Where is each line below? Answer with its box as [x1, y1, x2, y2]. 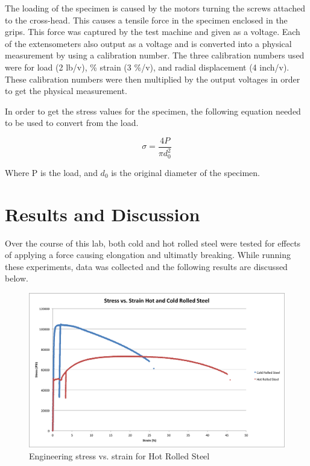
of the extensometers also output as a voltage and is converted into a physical [5, 37, 292, 49]
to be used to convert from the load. [5, 116, 139, 129]
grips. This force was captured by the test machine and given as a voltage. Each [5, 25, 300, 38]
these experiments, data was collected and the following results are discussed [5, 260, 288, 272]
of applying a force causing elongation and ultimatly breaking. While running [5, 248, 291, 261]
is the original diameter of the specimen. [111, 166, 261, 178]
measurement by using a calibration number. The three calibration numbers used [5, 49, 305, 61]
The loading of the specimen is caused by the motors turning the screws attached [5, 2, 305, 14]
